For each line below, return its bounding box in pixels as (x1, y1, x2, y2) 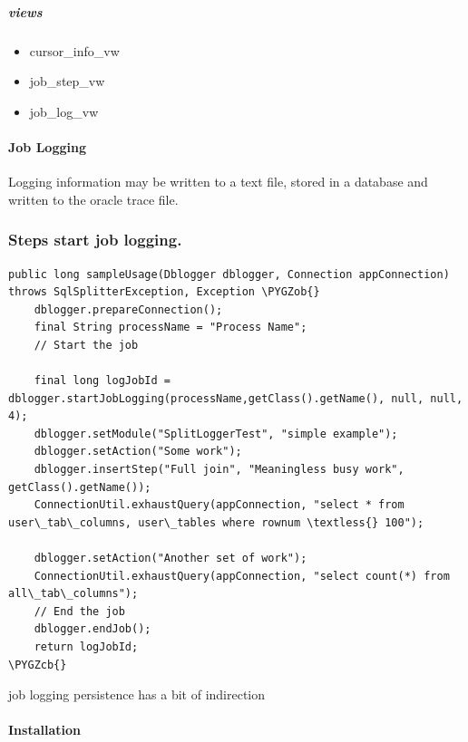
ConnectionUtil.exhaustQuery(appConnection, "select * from (34, 498, 405, 512)
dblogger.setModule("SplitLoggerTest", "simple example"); (34, 427, 398, 440)
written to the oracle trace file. (8, 189, 179, 208)
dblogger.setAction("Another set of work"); (34, 552, 307, 565)
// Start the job (34, 338, 139, 352)
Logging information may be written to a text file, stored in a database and (8, 172, 428, 191)
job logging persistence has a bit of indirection (8, 685, 266, 704)
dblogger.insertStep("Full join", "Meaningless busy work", (34, 463, 405, 477)
